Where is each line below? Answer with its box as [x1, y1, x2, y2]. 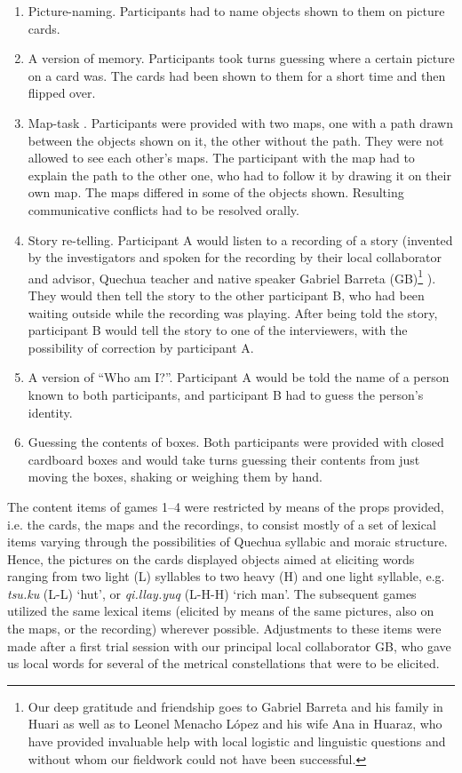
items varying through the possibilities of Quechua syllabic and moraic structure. [7, 532, 448, 551]
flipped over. [28, 84, 96, 102]
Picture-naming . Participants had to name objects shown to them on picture [28, 2, 445, 20]
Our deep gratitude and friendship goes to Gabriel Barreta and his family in [28, 697, 443, 715]
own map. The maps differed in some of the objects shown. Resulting [28, 183, 404, 202]
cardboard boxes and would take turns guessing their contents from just [28, 450, 420, 468]
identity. [28, 402, 73, 421]
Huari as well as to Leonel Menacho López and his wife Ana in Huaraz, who [28, 714, 442, 733]
